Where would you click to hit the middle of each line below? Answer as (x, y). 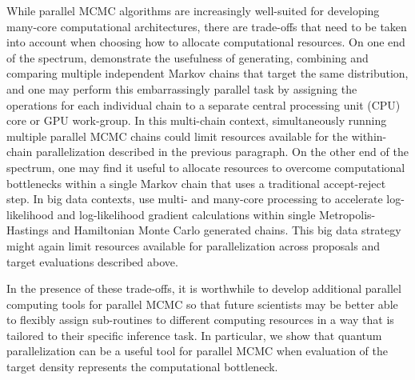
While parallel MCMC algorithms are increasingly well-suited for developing (193, 10)
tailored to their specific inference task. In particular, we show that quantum (194, 335)
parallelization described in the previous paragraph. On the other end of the (222, 152)
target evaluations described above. (92, 261)
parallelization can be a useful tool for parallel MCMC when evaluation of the (198, 351)
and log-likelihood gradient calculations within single (186, 214)
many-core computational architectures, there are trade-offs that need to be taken (207, 26)
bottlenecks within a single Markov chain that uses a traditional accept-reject (196, 183)
